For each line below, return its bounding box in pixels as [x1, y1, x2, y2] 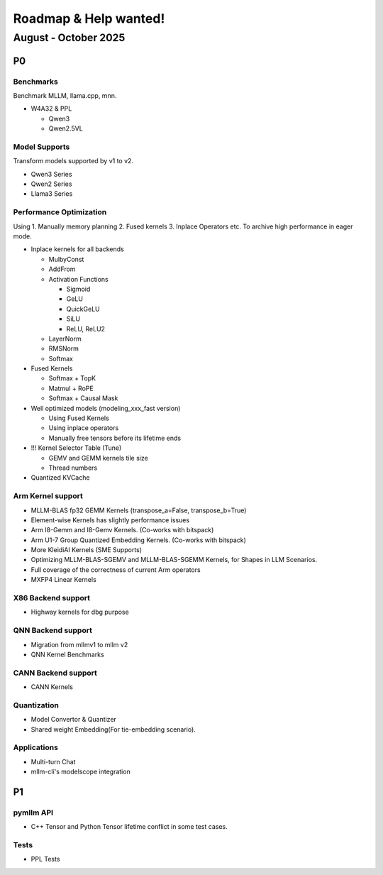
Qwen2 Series [30, 180, 72, 188]
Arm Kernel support [13, 491, 83, 501]
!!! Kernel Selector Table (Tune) [30, 444, 122, 452]
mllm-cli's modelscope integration [30, 767, 131, 776]
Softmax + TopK [48, 374, 96, 383]
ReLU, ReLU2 [66, 324, 106, 333]
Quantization [13, 700, 60, 710]
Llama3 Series [30, 189, 73, 198]
